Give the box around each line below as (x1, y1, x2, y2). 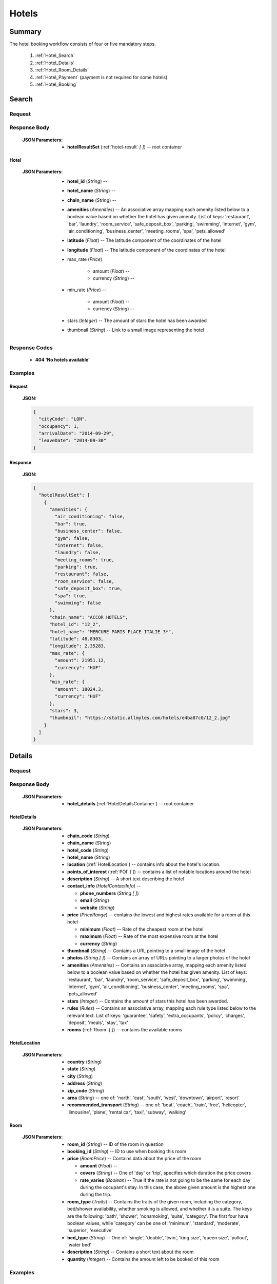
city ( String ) (67, 1073, 93, 1079)
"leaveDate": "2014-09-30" (38, 438, 107, 444)
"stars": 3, (49, 708, 80, 713)
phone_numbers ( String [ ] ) (80, 890, 139, 896)
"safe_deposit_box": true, (54, 586, 123, 592)
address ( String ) (67, 1080, 103, 1086)
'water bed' (67, 1242, 92, 1248)
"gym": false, (54, 535, 90, 541)
